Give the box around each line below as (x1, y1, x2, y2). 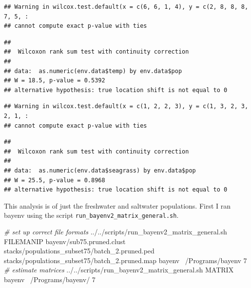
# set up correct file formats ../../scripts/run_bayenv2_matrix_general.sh (4, 226, 227, 236)
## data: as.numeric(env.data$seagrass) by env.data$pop (4, 167, 196, 174)
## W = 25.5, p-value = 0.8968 (4, 176, 105, 184)
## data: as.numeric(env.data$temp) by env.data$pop (4, 67, 182, 75)
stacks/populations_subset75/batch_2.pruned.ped (4, 246, 154, 256)
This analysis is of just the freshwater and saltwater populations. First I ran (4, 200, 231, 211)
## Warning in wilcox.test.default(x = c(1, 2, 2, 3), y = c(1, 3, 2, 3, (4, 103, 249, 110)
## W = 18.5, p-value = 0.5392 (4, 77, 105, 84)
